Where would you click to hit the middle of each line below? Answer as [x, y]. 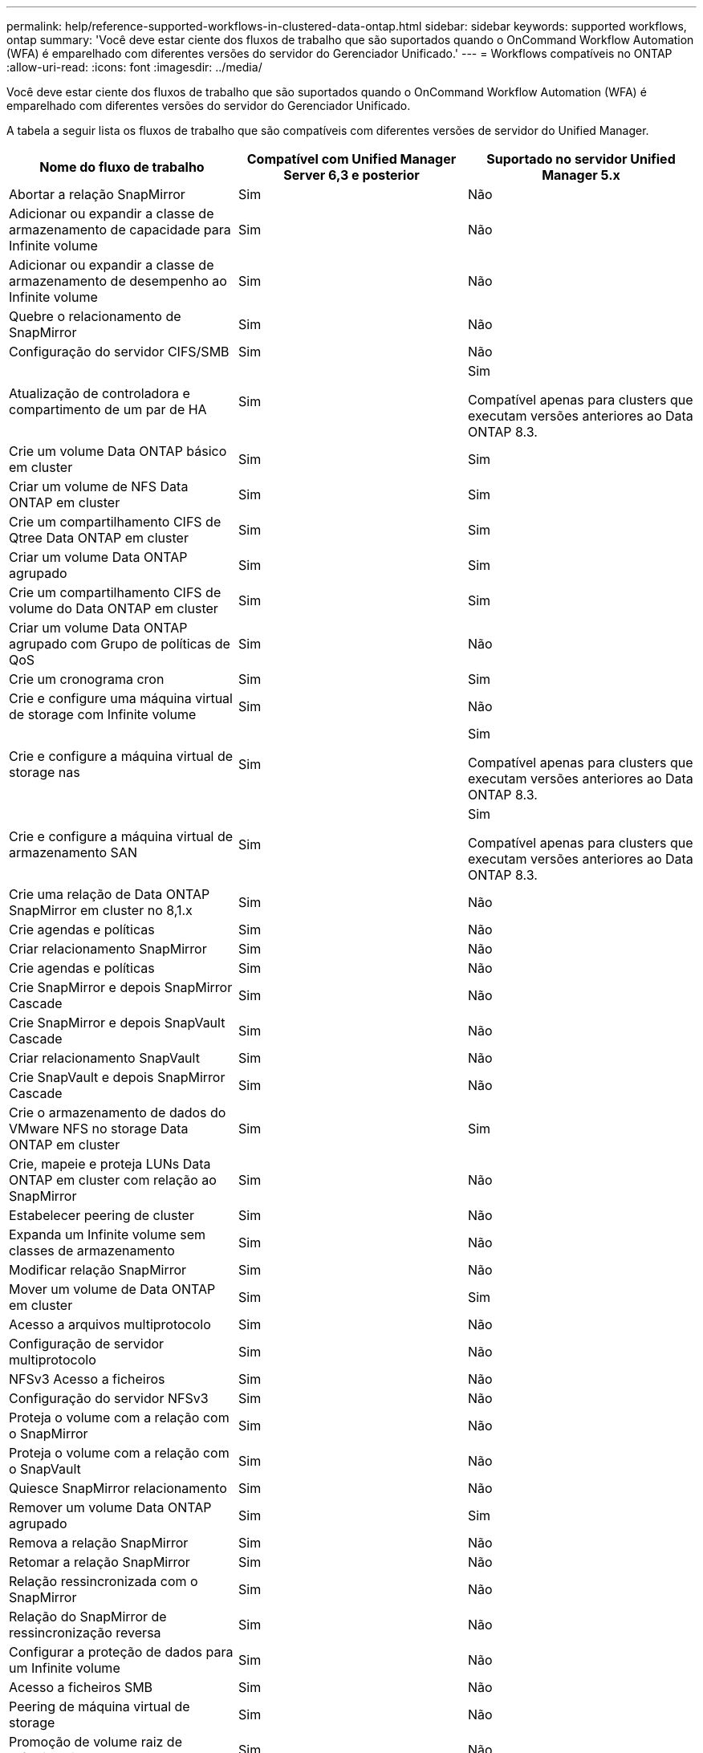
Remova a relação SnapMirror [99, 1543]
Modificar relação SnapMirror [98, 1270]
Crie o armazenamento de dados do [118, 1112]
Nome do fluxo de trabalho [122, 167]
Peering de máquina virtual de [100, 1706]
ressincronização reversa [85, 1633]
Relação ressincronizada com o [104, 1581]
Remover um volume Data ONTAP [110, 1507]
